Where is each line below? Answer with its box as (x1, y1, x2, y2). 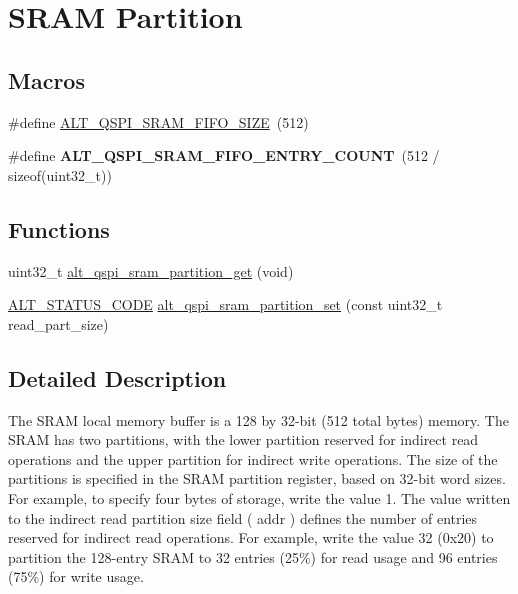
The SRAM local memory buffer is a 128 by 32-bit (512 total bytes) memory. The (8, 409, 509, 430)
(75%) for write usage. (8, 566, 144, 587)
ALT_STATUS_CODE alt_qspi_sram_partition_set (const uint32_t (8, 294, 443, 315)
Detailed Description (8, 362, 227, 393)
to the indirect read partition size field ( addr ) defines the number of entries (8, 507, 478, 528)
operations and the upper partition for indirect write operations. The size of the (8, 448, 498, 469)
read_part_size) (8, 313, 109, 334)
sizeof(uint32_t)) (8, 164, 112, 185)
